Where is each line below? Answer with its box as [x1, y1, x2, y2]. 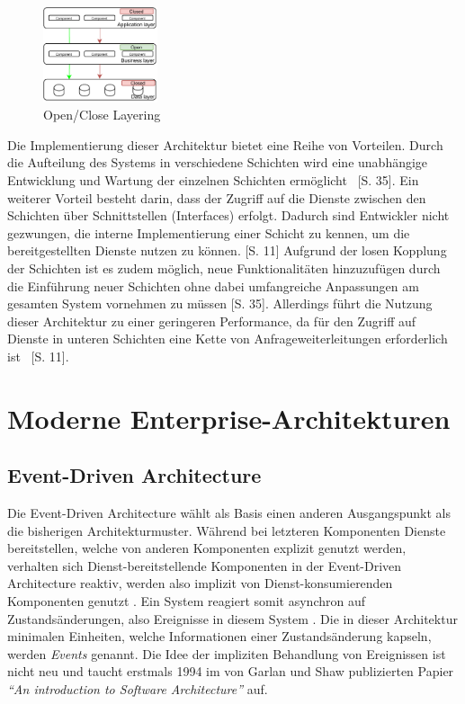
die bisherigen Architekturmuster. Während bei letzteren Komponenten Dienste [7, 521, 446, 539]
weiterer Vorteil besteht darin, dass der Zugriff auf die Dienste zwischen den [7, 188, 426, 207]
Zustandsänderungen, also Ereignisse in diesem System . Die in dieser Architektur [7, 609, 458, 628]
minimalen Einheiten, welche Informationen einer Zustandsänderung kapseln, [7, 627, 432, 646]
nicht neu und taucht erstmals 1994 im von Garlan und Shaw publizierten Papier [7, 662, 454, 681]
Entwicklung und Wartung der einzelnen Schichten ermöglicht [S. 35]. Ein [7, 170, 419, 189]
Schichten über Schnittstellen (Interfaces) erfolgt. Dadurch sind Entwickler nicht [7, 206, 450, 225]
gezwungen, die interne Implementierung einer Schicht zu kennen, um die [7, 223, 410, 242]
